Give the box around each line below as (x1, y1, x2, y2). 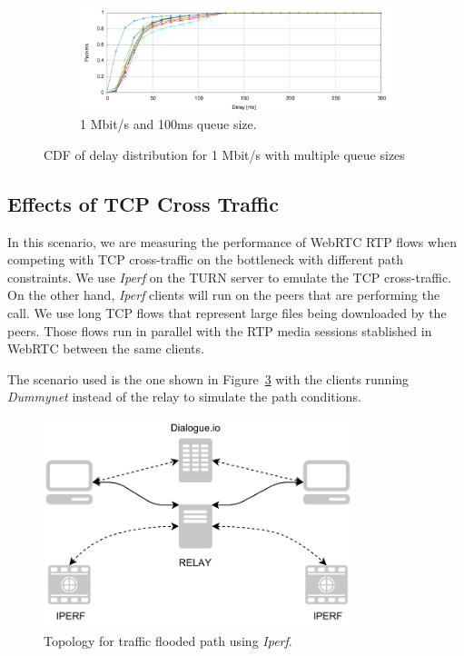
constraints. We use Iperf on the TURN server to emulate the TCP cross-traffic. (7, 267, 452, 286)
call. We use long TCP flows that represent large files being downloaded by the (7, 303, 447, 322)
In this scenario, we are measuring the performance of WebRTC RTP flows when (7, 232, 457, 251)
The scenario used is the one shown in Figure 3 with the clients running (7, 369, 410, 388)
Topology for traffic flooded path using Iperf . (44, 631, 292, 650)
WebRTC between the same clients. (7, 339, 204, 358)
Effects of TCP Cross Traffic (7, 189, 279, 217)
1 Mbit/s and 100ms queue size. (80, 114, 257, 134)
